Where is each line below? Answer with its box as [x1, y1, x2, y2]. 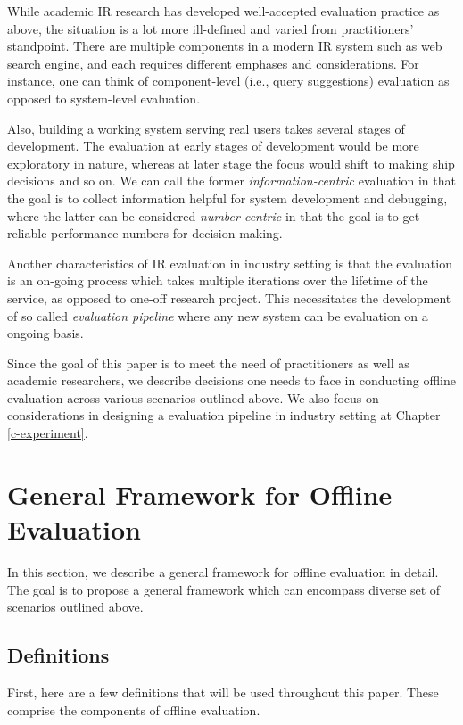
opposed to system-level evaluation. [7, 88, 201, 107]
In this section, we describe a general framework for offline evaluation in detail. [7, 562, 439, 581]
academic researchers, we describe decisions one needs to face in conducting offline [7, 371, 456, 390]
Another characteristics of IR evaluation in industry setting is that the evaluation [7, 253, 452, 272]
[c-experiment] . [7, 424, 88, 442]
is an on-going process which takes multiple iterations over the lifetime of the [7, 271, 428, 290]
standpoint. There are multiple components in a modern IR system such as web [7, 37, 442, 55]
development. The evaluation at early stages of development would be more [7, 136, 419, 155]
